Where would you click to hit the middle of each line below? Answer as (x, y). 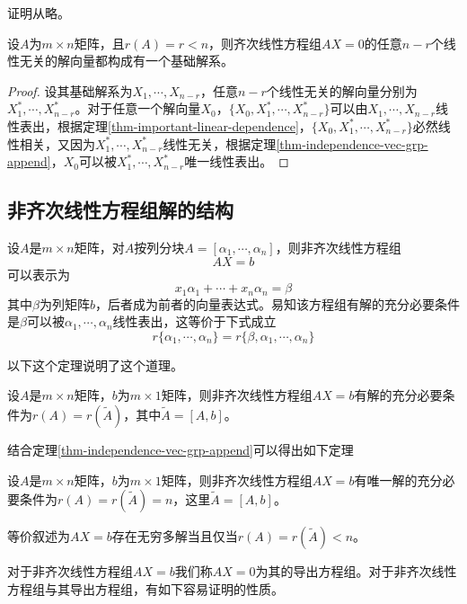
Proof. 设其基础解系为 (70, 90)
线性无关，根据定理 (220, 143)
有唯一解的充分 (398, 480)
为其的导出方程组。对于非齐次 (344, 571)
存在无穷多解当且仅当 (175, 536)
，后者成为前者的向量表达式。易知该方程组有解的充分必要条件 (277, 303)
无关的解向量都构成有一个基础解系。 (126, 61)
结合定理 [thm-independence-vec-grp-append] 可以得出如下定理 (181, 449)
